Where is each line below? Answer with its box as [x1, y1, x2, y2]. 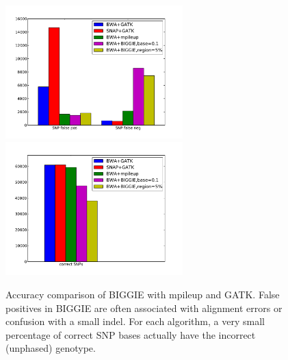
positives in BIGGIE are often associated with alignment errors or [5, 300, 283, 315]
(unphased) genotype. [5, 341, 96, 355]
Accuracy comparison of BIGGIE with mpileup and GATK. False [5, 287, 280, 301]
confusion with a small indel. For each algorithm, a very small [5, 314, 265, 328]
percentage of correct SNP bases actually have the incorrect [5, 327, 256, 341]
